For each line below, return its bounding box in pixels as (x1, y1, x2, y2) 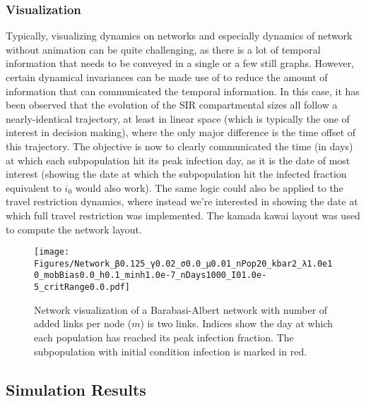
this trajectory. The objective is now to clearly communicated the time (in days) (6, 138, 353, 153)
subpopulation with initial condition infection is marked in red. (34, 343, 307, 358)
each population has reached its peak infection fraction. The (34, 329, 294, 344)
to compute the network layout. (6, 221, 142, 236)
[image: (34, 247, 70, 257)
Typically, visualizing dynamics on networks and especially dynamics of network (6, 28, 353, 43)
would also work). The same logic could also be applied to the (75, 180, 343, 195)
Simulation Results (6, 378, 146, 400)
